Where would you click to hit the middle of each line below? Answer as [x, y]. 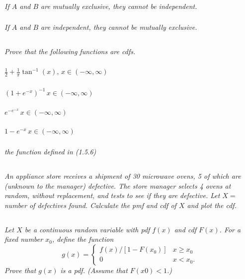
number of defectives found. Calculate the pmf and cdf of [90, 205]
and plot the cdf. [212, 205]
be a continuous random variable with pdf [87, 229]
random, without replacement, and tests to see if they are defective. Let [112, 195]
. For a [230, 229]
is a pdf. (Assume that [94, 270]
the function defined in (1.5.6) [50, 152]
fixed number [24, 239]
